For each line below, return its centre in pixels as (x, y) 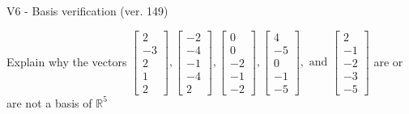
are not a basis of (49, 102)
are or (388, 61)
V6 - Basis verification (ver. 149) (87, 11)
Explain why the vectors (67, 61)
